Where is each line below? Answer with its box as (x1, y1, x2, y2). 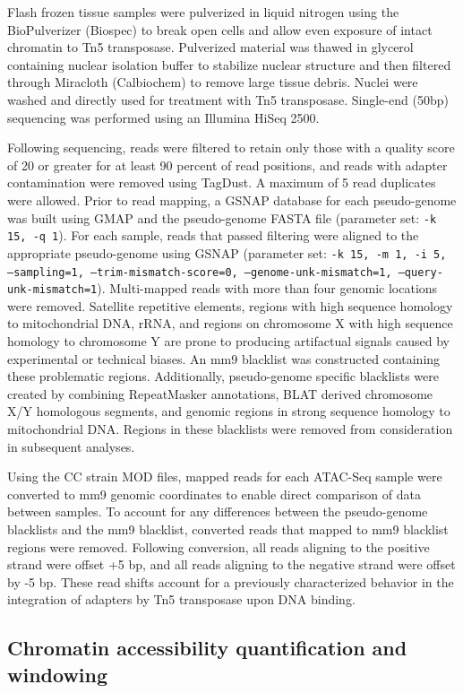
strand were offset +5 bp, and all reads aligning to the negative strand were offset (7, 555, 456, 574)
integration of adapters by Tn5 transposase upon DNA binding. (7, 590, 356, 609)
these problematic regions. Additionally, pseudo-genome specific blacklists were (7, 367, 440, 385)
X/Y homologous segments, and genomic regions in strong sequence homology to (7, 402, 450, 420)
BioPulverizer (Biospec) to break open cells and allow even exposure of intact (7, 20, 433, 39)
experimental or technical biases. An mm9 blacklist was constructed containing (7, 349, 441, 368)
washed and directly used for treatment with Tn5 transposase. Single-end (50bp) (7, 90, 449, 108)
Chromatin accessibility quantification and (7, 634, 407, 662)
